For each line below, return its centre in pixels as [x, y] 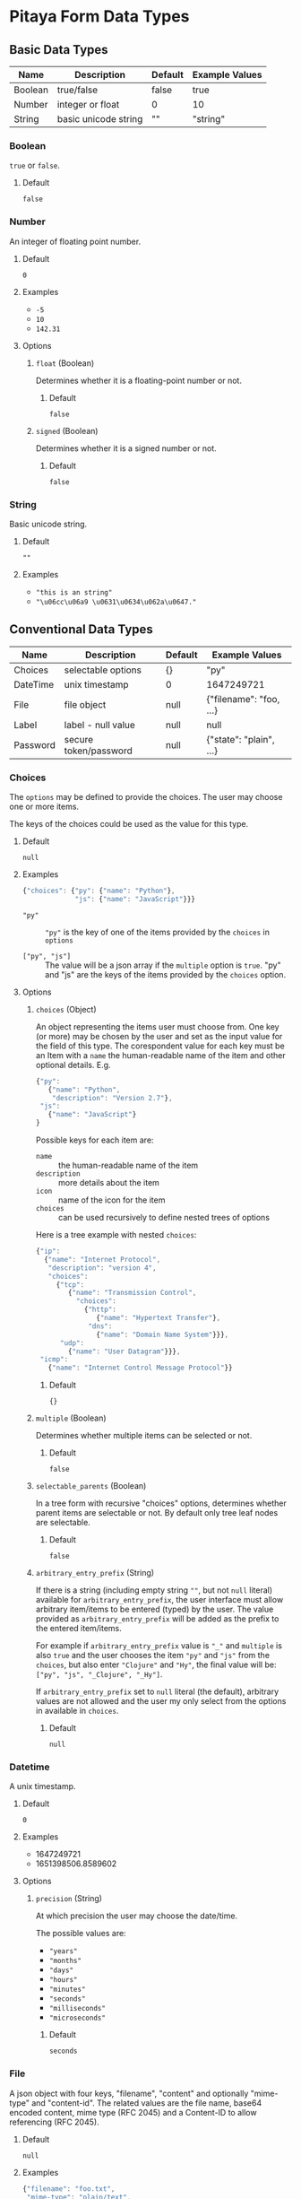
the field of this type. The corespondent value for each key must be [160, 1046]
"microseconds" [77, 2018]
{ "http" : [100, 1310]
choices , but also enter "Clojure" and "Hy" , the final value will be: [156, 1664]
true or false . [35, 165]
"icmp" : [54, 1360]
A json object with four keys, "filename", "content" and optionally [129, 2093]
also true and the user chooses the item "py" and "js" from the [153, 1656]
